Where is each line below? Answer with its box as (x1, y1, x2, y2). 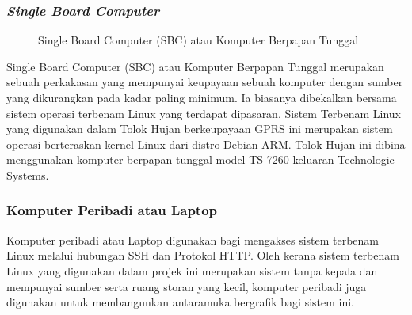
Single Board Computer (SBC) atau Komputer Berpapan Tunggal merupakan (6, 58, 384, 74)
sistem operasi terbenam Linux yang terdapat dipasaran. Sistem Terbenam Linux (6, 104, 401, 121)
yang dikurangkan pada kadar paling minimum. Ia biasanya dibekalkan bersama (6, 89, 397, 105)
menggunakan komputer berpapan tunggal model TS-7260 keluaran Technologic (6, 151, 395, 168)
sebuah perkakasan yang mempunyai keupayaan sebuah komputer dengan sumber (6, 74, 403, 90)
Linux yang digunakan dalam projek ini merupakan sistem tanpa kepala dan (6, 262, 378, 279)
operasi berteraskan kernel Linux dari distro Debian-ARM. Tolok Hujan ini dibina (6, 135, 406, 152)
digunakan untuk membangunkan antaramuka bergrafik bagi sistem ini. (6, 294, 355, 310)
